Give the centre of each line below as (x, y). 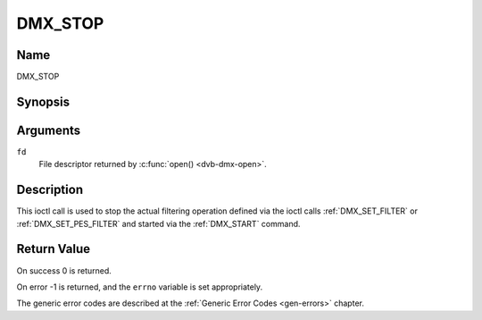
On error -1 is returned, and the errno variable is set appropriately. (140, 287)
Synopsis (43, 101)
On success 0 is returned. (64, 270)
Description (50, 190)
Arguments (49, 130)
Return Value (54, 249)
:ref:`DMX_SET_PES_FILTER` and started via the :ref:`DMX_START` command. (158, 223)
